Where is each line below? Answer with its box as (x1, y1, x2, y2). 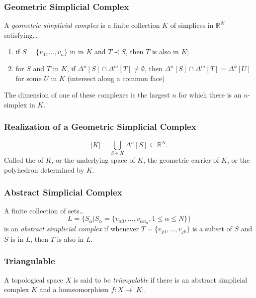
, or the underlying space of (51, 155, 135, 165)
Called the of (4, 155, 43, 165)
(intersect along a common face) (67, 73, 165, 83)
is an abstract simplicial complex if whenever (4, 223, 139, 234)
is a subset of (192, 223, 232, 234)
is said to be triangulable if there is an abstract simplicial (73, 274, 248, 285)
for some (15, 73, 42, 83)
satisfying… (4, 29, 38, 40)
